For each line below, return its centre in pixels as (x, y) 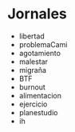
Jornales (37, 14)
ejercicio (33, 104)
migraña (33, 70)
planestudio (38, 112)
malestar (34, 62)
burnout (32, 87)
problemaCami (43, 44)
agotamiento (40, 53)
